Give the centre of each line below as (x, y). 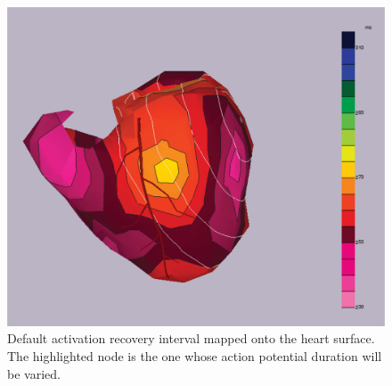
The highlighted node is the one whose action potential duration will (195, 355)
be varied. (34, 373)
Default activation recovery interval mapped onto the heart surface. (191, 338)
